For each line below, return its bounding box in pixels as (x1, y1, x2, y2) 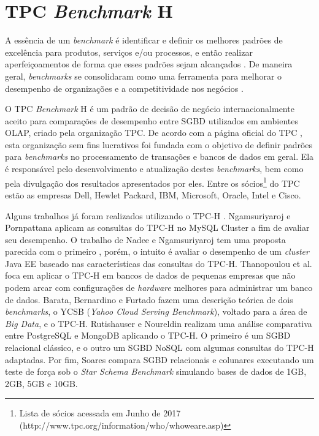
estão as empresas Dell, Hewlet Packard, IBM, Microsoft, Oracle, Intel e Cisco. (5, 188, 301, 201)
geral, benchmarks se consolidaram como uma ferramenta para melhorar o (5, 69, 282, 82)
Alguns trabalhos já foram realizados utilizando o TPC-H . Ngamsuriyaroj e (5, 209, 291, 222)
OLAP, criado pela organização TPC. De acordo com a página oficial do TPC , (5, 126, 302, 139)
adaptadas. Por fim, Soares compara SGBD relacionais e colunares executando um (5, 353, 314, 366)
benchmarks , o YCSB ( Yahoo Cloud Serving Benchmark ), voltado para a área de (5, 305, 307, 318)
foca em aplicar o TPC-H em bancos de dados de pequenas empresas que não (5, 269, 296, 282)
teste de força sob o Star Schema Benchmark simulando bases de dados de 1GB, (5, 365, 307, 378)
